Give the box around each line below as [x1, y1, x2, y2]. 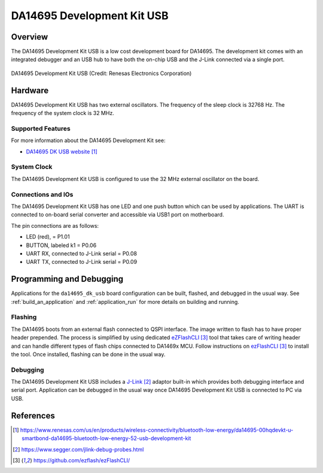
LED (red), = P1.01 [26, 233, 70, 240]
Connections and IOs [11, 190, 74, 198]
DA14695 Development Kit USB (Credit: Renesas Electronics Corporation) [11, 70, 192, 77]
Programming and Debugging [11, 274, 124, 284]
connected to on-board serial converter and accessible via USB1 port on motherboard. [11, 211, 224, 218]
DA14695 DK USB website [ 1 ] [26, 147, 98, 155]
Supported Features [11, 124, 71, 132]
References [11, 411, 55, 421]
